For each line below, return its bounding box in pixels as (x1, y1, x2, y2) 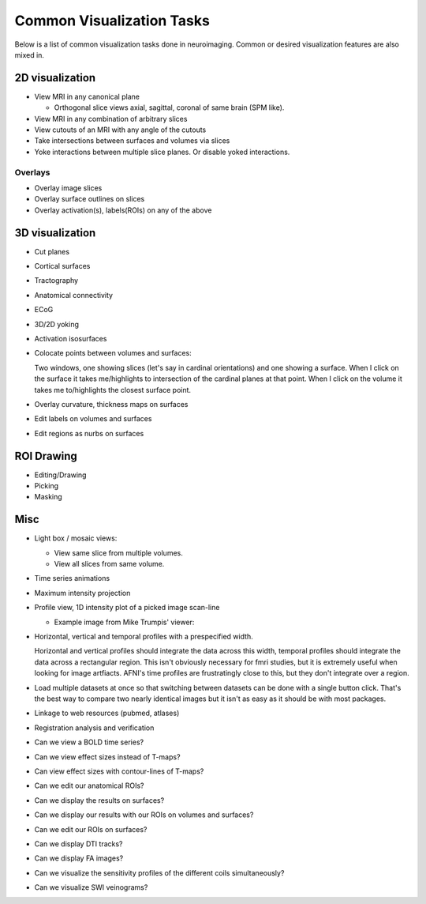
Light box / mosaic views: (34, 533, 118, 543)
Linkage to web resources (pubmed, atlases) (34, 708, 180, 718)
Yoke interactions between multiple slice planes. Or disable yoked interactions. (34, 147, 290, 156)
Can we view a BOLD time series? (34, 737, 144, 747)
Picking (34, 481, 59, 490)
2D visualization (14, 71, 96, 85)
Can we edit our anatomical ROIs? (34, 781, 144, 790)
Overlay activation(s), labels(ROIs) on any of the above (34, 205, 212, 215)
